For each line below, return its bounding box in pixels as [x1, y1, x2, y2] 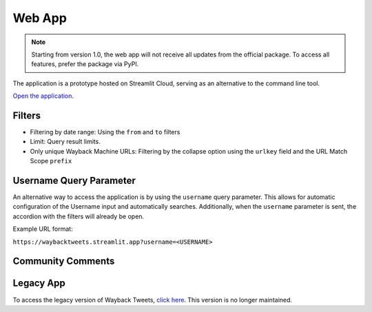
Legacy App [12, 278, 65, 289]
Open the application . [12, 92, 74, 100]
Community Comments [12, 256, 115, 267]
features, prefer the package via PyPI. [31, 60, 139, 68]
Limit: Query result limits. [30, 138, 101, 146]
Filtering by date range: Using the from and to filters [30, 128, 180, 136]
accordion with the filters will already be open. [12, 212, 145, 220]
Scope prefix [30, 157, 72, 165]
